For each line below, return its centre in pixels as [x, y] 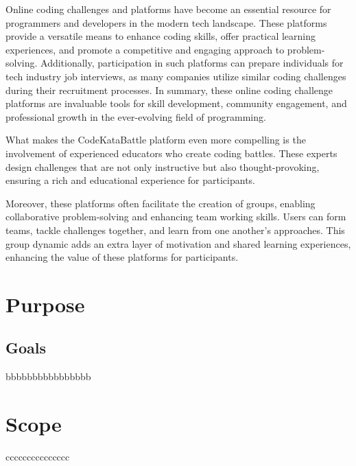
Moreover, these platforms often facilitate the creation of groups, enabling [161, 203]
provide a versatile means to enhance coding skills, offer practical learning [161, 36]
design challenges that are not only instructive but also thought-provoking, [163, 166]
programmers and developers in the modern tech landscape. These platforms [166, 22]
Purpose [45, 304]
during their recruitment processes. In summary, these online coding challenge [169, 90]
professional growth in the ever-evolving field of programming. [136, 116]
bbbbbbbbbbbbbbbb [48, 376]
